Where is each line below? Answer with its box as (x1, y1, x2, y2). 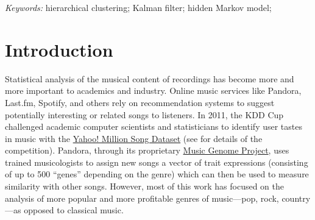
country (281, 191, 311, 204)
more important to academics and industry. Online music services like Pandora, (5, 84, 302, 97)
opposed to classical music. (24, 204, 124, 216)
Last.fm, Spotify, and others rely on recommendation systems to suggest (5, 96, 275, 108)
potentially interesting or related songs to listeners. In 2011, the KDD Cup (5, 108, 284, 121)
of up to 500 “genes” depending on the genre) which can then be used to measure (5, 168, 309, 180)
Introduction (5, 37, 113, 62)
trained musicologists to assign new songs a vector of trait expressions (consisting (5, 155, 308, 168)
